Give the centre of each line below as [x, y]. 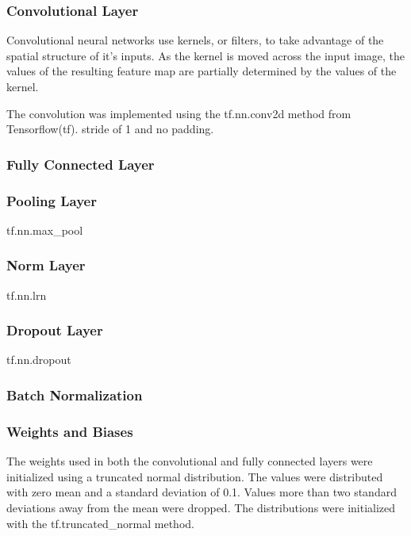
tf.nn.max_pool [45, 230]
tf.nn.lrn [27, 295]
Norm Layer [46, 265]
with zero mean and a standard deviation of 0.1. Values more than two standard [202, 492]
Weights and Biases [70, 431]
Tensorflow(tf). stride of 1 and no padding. [110, 129]
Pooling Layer [52, 200]
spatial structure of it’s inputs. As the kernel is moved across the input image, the [206, 55]
